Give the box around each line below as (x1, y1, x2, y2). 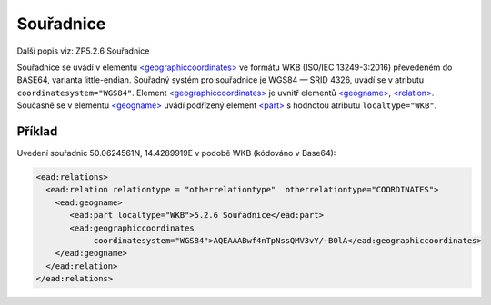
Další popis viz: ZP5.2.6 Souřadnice (16, 45, 150, 56)
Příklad (16, 123, 58, 139)
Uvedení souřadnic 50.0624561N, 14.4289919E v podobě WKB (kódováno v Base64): (16, 148, 336, 159)
